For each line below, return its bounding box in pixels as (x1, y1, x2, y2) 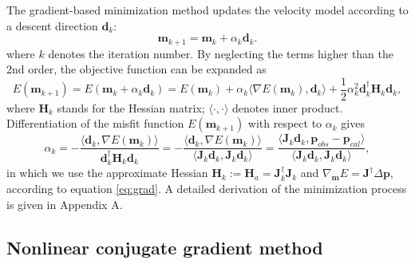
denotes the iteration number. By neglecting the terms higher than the (48, 45, 393, 61)
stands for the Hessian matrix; (57, 99, 205, 116)
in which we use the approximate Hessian (6, 164, 208, 181)
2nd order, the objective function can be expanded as (6, 61, 267, 77)
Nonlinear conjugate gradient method (6, 234, 323, 259)
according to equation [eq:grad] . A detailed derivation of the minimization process (6, 179, 407, 196)
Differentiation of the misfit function (6, 115, 184, 132)
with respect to (247, 115, 322, 132)
